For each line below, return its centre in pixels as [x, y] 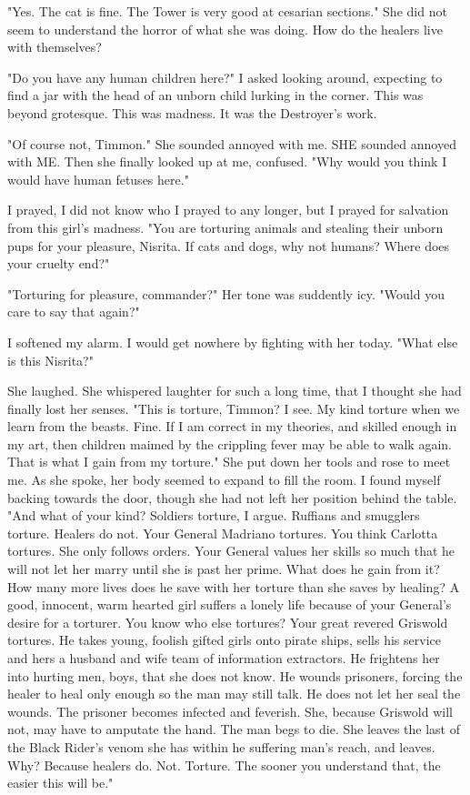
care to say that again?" [74, 312]
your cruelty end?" [59, 263]
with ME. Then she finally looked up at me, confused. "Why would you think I [227, 161]
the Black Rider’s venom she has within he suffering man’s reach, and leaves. [221, 746]
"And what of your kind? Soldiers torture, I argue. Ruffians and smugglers [214, 515]
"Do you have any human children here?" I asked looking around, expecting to [225, 77]
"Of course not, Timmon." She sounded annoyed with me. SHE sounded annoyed [232, 143]
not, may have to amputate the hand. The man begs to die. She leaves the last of [234, 729]
